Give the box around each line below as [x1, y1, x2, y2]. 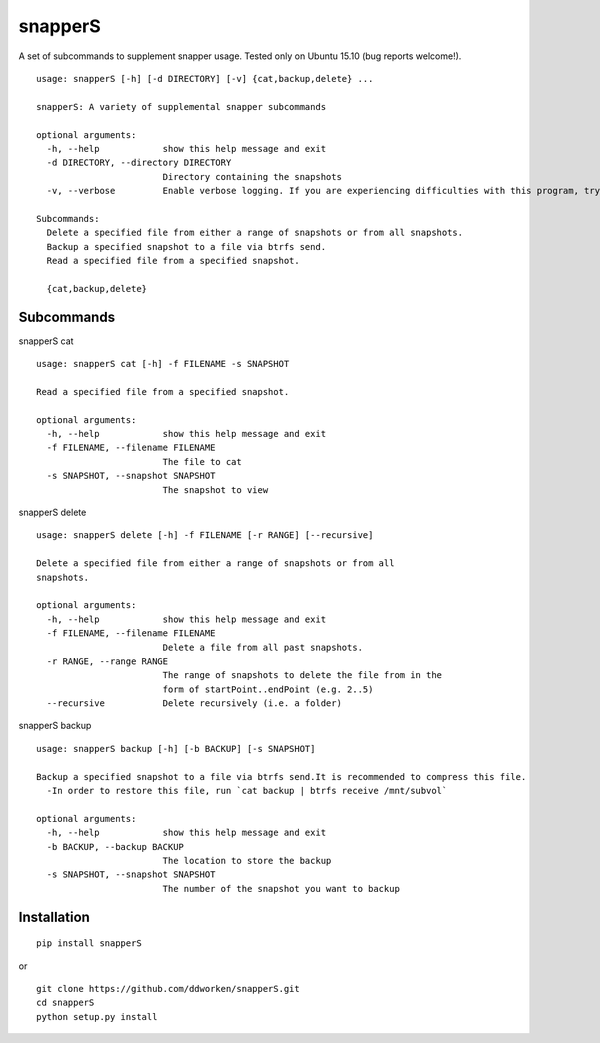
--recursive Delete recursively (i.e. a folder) [46, 698, 342, 709]
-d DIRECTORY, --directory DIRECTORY [46, 157, 232, 169]
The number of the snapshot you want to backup [162, 883, 400, 894]
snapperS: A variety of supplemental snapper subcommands [36, 101, 327, 112]
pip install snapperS [36, 938, 142, 949]
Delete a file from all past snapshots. [162, 641, 364, 653]
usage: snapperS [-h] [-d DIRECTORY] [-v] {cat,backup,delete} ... [36, 73, 374, 84]
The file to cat [162, 456, 242, 467]
